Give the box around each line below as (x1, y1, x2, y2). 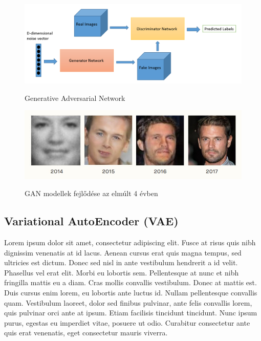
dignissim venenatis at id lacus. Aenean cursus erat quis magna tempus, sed (4, 247, 242, 258)
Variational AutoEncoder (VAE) (4, 213, 179, 229)
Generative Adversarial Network (25, 92, 125, 103)
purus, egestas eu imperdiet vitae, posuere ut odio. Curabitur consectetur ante (4, 317, 250, 328)
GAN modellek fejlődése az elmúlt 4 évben (25, 188, 158, 199)
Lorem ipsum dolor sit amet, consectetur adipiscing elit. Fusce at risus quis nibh (4, 237, 256, 247)
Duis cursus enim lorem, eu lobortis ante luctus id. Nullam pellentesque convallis (4, 287, 257, 297)
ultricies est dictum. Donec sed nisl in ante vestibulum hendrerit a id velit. (4, 257, 238, 268)
